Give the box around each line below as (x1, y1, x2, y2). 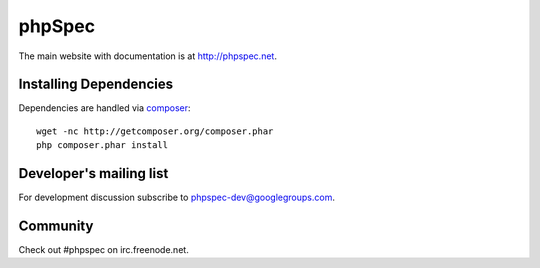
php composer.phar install (36, 140, 169, 151)
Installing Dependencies (18, 76, 174, 93)
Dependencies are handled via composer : (18, 102, 191, 114)
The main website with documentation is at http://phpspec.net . (18, 50, 277, 62)
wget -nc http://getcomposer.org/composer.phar (36, 125, 274, 137)
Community (18, 217, 94, 234)
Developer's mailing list (18, 165, 169, 182)
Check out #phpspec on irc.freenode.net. (18, 244, 189, 256)
